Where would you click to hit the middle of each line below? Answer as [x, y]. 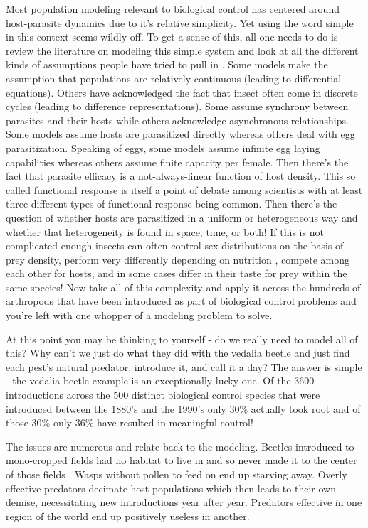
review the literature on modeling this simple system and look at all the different [182, 50]
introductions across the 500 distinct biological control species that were [163, 395]
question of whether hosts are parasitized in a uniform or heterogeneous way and [182, 217]
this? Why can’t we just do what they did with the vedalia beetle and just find [178, 353]
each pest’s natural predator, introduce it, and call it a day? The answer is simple [184, 366]
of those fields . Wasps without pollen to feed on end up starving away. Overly [177, 474]
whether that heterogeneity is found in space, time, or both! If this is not [165, 231]
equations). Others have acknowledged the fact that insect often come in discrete [182, 92]
